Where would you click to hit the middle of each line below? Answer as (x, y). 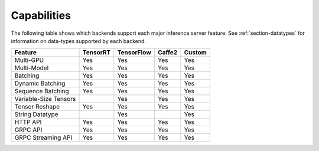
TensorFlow (134, 52)
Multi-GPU (29, 60)
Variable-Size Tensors (45, 99)
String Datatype (36, 114)
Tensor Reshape (37, 107)
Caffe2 (167, 52)
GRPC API (28, 130)
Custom (195, 52)
